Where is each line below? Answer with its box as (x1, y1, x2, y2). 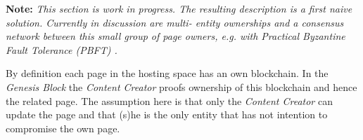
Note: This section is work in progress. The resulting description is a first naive (6, 1, 352, 15)
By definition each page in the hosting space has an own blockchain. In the (6, 66, 329, 80)
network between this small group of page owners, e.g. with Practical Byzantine (6, 29, 345, 43)
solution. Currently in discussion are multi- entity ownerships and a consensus (6, 15, 344, 29)
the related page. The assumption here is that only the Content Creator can (6, 93, 333, 108)
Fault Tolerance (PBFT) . (6, 42, 117, 57)
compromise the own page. (6, 120, 120, 135)
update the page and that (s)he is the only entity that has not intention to (6, 107, 328, 122)
